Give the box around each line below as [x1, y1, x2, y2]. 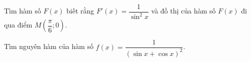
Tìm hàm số [4, 5, 41, 16]
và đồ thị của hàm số [151, 5, 216, 16]
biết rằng [66, 5, 94, 16]
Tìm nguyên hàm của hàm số [4, 41, 93, 51]
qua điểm [4, 19, 32, 30]
